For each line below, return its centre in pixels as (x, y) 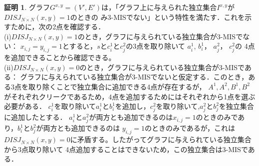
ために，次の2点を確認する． (58, 27)
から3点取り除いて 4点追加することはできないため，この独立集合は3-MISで (126, 149)
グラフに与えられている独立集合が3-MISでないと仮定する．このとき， (134, 77)
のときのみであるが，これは (190, 128)
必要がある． (25, 106)
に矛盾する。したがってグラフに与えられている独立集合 (161, 139)
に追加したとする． (35, 117)
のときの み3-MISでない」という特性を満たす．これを (157, 17)
